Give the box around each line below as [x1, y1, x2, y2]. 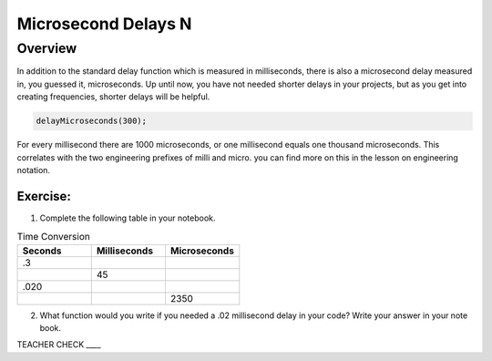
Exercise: [16, 188, 72, 204]
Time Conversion [16, 231, 90, 243]
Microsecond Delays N [16, 14, 192, 34]
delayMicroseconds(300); [36, 116, 148, 127]
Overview [16, 40, 77, 57]
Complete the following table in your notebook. [39, 212, 216, 223]
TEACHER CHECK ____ [16, 339, 101, 350]
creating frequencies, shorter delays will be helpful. [16, 91, 210, 102]
